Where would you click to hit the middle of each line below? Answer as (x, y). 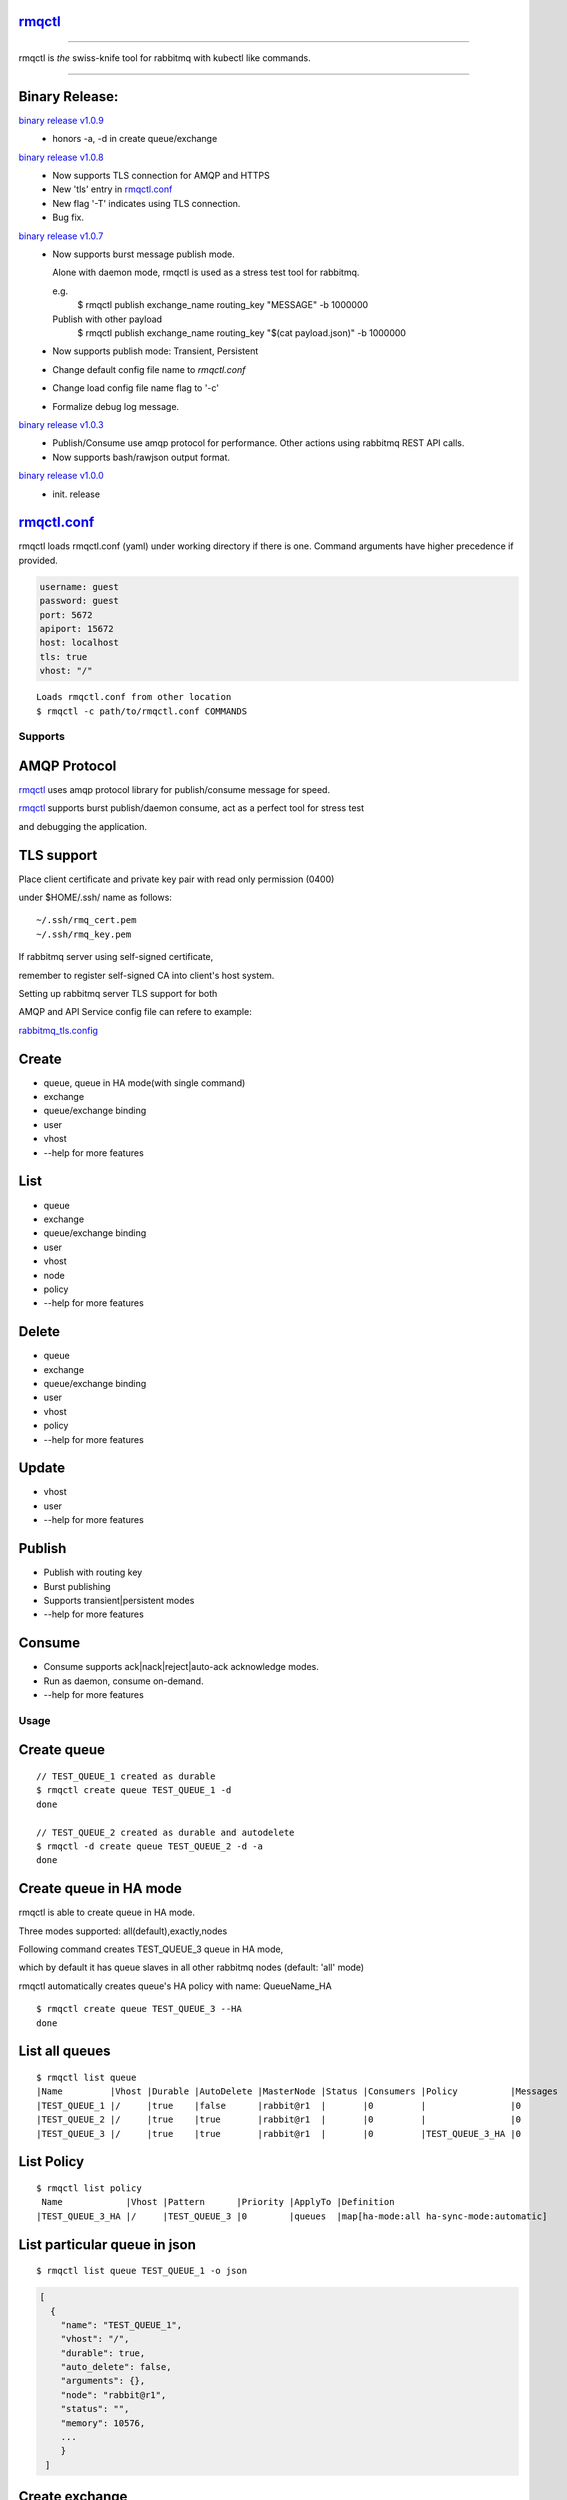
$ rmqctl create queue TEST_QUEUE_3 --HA (139, 2009)
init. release (76, 494)
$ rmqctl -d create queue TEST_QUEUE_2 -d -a (150, 1846)
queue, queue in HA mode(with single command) (144, 1082)
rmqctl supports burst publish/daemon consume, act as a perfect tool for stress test (191, 808)
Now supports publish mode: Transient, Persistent (155, 351)
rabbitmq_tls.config (58, 1030)
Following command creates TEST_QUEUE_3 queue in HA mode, (151, 1949)
